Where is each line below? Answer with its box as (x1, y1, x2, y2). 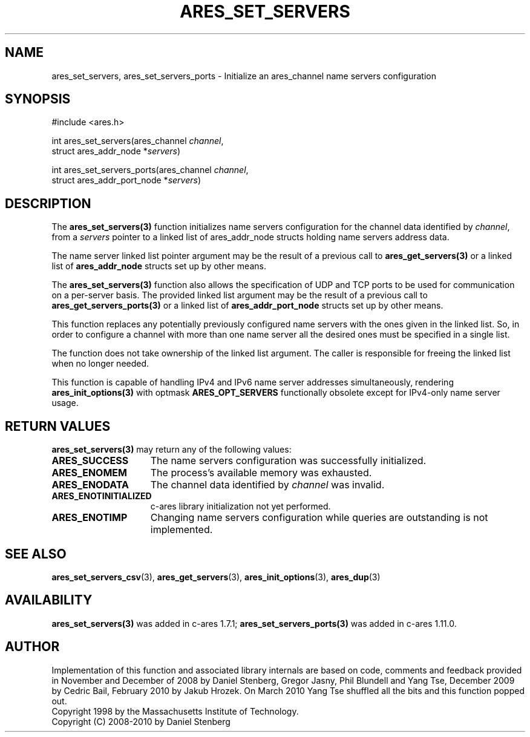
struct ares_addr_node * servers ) (51, 146, 181, 157)
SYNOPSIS (5, 91, 71, 107)
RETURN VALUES (5, 418, 111, 434)
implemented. (150, 523, 213, 536)
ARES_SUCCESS (51, 454, 129, 467)
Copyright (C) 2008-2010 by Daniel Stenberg (51, 716, 231, 727)
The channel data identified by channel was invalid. (150, 479, 385, 491)
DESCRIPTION (5, 195, 91, 211)
